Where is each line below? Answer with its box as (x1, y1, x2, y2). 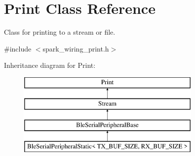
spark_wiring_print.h (42, 43, 109, 53)
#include (4, 43, 32, 53)
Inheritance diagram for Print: (4, 60, 96, 70)
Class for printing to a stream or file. (4, 27, 116, 37)
